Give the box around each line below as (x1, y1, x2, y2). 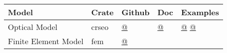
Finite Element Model (8, 35, 84, 47)
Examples (181, 6, 219, 18)
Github (121, 6, 150, 18)
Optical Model (8, 21, 58, 32)
